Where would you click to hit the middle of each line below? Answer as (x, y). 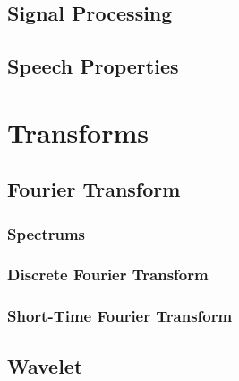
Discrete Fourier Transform (108, 275)
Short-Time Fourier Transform (120, 316)
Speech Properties (93, 66)
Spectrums (47, 233)
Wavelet (45, 365)
